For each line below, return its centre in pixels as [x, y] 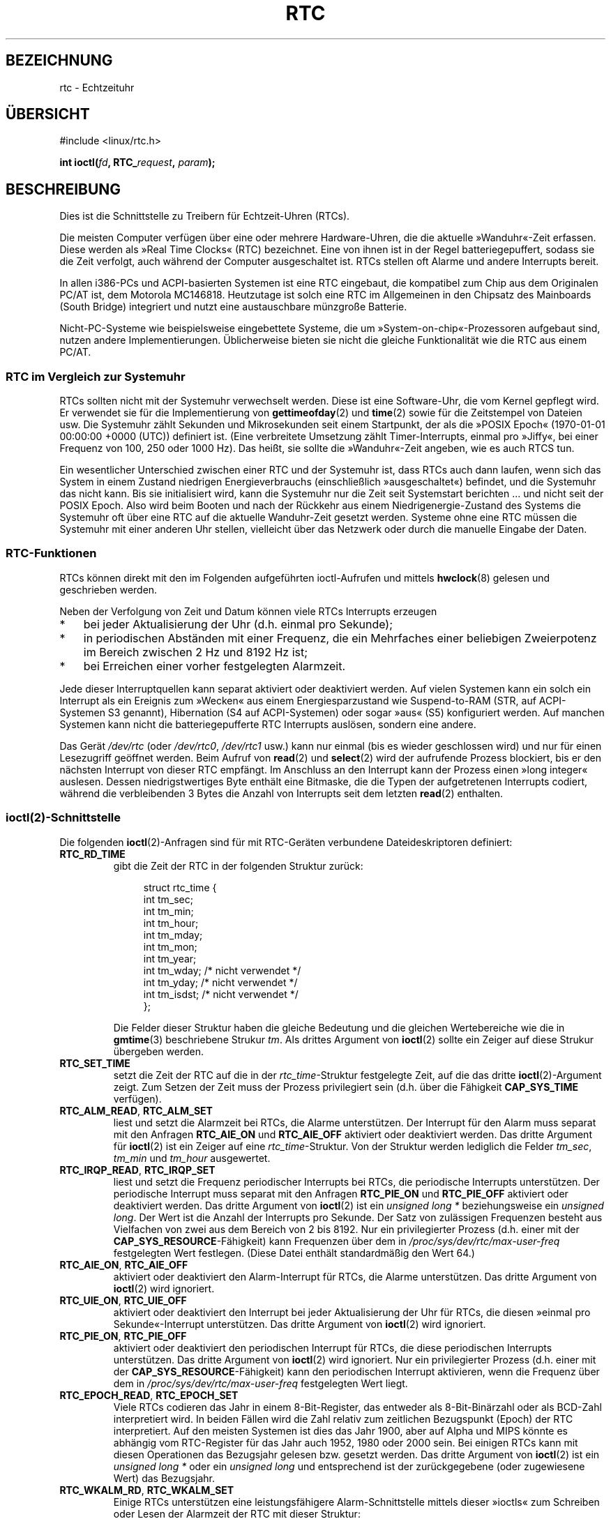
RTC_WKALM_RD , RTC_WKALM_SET [147, 1490]
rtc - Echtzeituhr [97, 87]
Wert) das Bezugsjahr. [164, 1478]
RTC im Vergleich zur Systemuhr [96, 376]
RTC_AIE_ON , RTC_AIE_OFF [124, 1264]
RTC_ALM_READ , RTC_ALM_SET [136, 1110]
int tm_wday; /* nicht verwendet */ [222, 970]
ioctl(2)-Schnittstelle [63, 818]
